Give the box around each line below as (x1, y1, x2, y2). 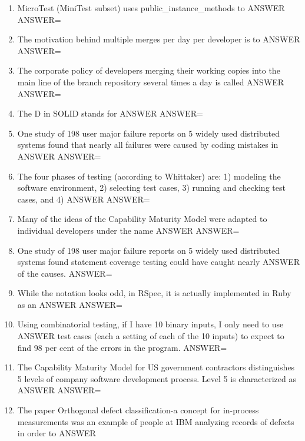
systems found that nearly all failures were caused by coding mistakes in (17, 138, 279, 151)
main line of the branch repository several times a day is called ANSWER (17, 75, 284, 88)
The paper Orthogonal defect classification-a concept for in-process (17, 404, 259, 416)
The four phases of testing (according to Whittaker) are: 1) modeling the (17, 170, 281, 182)
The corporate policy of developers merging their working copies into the (17, 64, 280, 77)
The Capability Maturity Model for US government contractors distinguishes (17, 361, 295, 373)
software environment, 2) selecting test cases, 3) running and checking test (17, 181, 286, 194)
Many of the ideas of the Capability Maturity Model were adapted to (17, 213, 267, 225)
